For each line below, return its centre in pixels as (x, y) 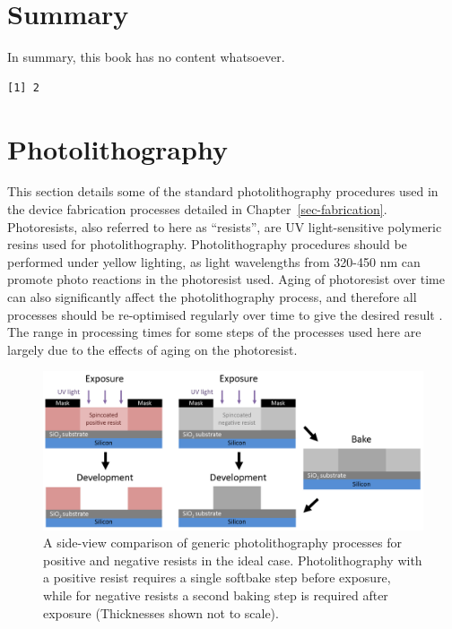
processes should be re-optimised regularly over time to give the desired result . (225, 314)
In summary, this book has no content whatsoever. (146, 57)
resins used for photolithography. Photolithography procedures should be (207, 244)
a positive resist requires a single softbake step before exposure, (217, 577)
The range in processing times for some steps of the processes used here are (214, 332)
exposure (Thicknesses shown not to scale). (161, 612)
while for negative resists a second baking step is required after (216, 595)
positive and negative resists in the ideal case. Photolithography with (233, 560)
